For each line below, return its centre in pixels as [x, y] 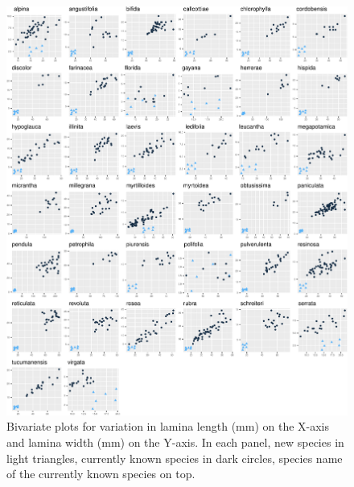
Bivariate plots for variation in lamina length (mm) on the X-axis [168, 426]
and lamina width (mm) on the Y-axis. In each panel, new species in [175, 442]
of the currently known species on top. [101, 474]
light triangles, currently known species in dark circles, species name [175, 458]
